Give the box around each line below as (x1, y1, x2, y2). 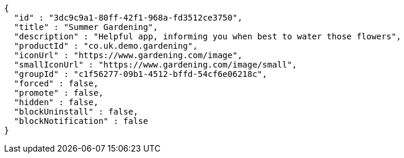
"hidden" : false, (14, 98, 99, 107)
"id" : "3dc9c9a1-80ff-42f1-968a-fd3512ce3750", (14, 13, 243, 22)
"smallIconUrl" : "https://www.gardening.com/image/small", (14, 60, 297, 69)
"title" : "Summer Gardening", (14, 22, 158, 32)
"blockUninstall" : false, (14, 107, 138, 116)
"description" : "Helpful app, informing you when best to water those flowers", (14, 32, 402, 41)
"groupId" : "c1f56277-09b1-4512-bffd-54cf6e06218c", (14, 69, 267, 79)
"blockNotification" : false (14, 116, 148, 126)
